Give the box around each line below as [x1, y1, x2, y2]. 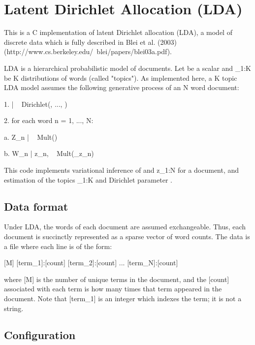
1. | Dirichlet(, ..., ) [4, 98, 67, 109]
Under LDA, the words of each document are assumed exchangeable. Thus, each [4, 221, 246, 232]
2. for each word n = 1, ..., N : [4, 115, 94, 125]
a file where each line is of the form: [4, 241, 112, 251]
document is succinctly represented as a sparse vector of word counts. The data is [4, 231, 250, 242]
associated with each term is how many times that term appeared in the [4, 283, 222, 294]
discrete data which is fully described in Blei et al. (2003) [4, 36, 177, 47]
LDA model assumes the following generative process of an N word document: [4, 82, 239, 93]
